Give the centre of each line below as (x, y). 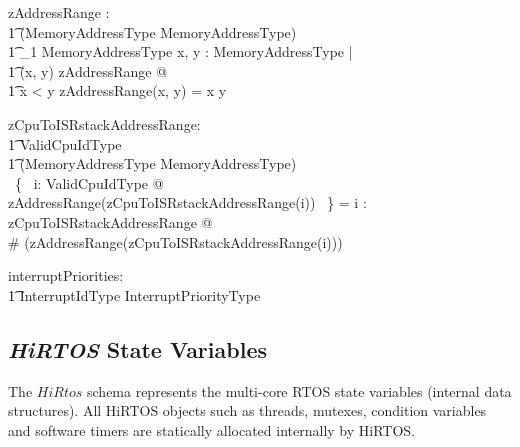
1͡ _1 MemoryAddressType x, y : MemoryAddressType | (180, 51)
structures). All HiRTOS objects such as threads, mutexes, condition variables (247, 410)
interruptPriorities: (66, 275)
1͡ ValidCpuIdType (65, 143)
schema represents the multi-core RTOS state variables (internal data (299, 390)
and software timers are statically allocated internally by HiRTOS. (211, 429)
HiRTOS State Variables (137, 348)
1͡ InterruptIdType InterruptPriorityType (134, 294)
